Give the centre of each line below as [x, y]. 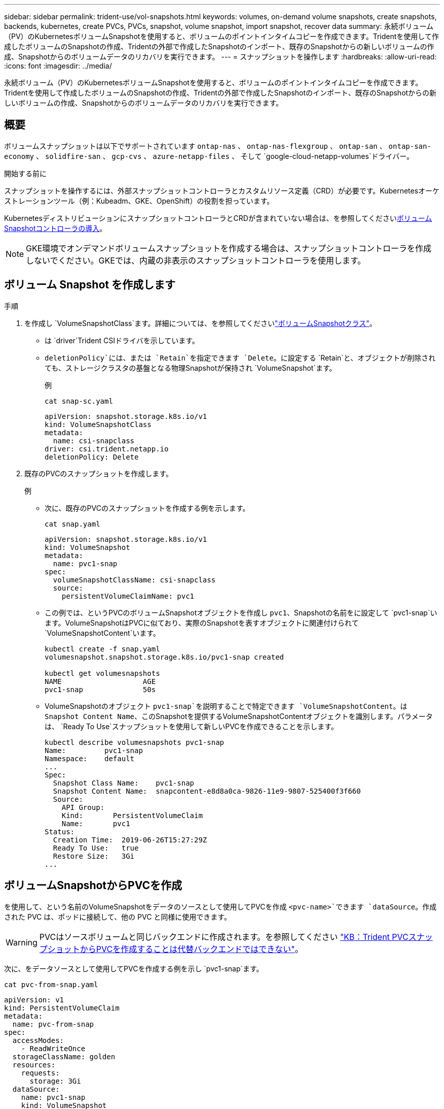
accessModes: [38, 1040]
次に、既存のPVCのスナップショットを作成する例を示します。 [147, 508]
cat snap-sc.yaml [79, 401]
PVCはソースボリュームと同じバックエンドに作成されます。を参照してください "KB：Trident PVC [224, 937]
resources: [34, 1065]
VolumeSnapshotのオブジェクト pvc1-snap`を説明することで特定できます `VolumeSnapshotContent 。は [226, 706]
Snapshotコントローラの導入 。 [55, 228]
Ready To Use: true [96, 848]
